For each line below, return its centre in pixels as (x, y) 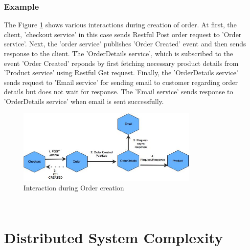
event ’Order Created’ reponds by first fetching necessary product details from (121, 63)
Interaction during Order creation (74, 187)
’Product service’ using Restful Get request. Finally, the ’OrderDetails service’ (121, 73)
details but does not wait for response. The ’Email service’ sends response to (119, 92)
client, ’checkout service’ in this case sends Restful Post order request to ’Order (123, 34)
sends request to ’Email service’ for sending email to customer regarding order (121, 82)
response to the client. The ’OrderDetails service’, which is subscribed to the (119, 53)
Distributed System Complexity (114, 238)
